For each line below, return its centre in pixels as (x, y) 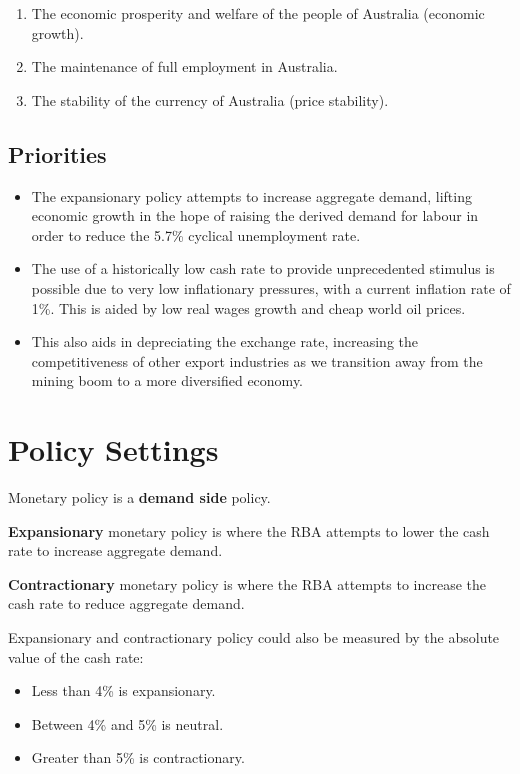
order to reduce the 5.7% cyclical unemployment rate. (196, 234)
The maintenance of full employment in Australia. (184, 66)
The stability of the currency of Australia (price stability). (210, 99)
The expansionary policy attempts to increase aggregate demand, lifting (251, 195)
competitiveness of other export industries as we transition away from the (257, 360)
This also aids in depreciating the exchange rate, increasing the (224, 341)
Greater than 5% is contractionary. (138, 757)
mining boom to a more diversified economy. (167, 380)
